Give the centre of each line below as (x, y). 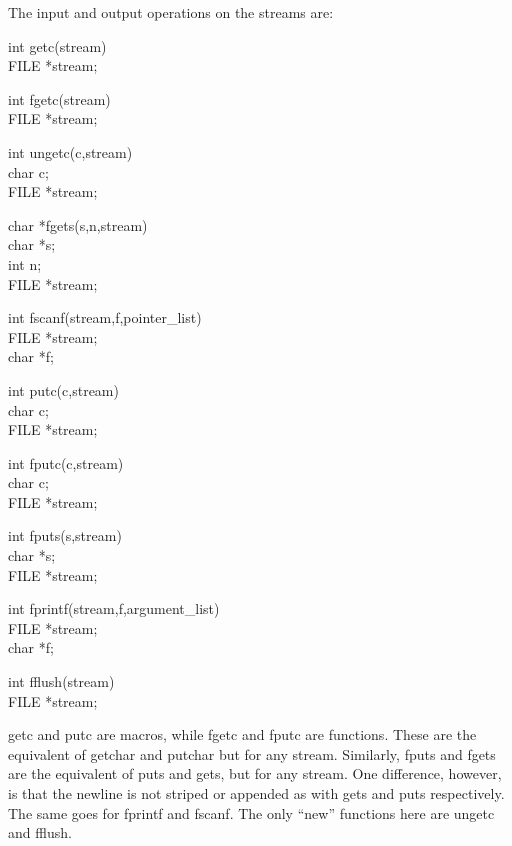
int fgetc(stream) (59, 98)
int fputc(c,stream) (66, 462)
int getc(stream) (57, 45)
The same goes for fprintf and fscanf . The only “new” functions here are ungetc (251, 812)
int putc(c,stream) (63, 389)
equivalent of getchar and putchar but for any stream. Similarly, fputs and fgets (252, 753)
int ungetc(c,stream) (70, 151)
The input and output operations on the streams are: (171, 12)
